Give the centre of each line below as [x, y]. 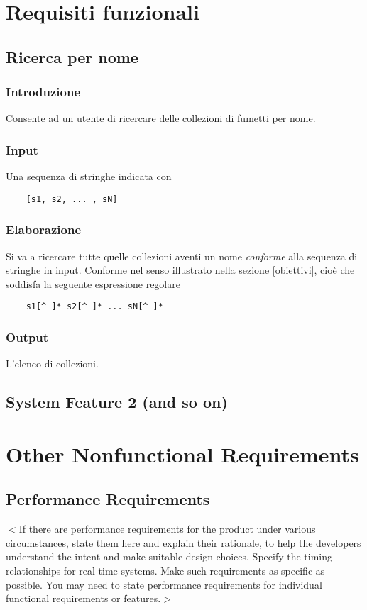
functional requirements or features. [83, 598]
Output [27, 337]
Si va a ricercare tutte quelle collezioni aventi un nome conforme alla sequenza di [182, 256]
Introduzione [43, 92]
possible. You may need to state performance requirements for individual [164, 584]
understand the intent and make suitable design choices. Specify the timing [169, 556]
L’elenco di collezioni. [52, 364]
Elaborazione [44, 229]
